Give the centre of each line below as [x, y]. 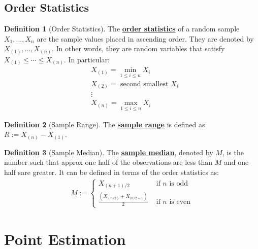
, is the [233, 152]
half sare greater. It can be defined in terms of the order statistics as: [111, 172]
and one [236, 162]
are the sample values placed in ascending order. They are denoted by [145, 38]
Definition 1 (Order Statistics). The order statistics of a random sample [122, 29]
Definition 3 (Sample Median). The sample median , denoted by [109, 152]
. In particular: [87, 59]
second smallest [144, 84]
